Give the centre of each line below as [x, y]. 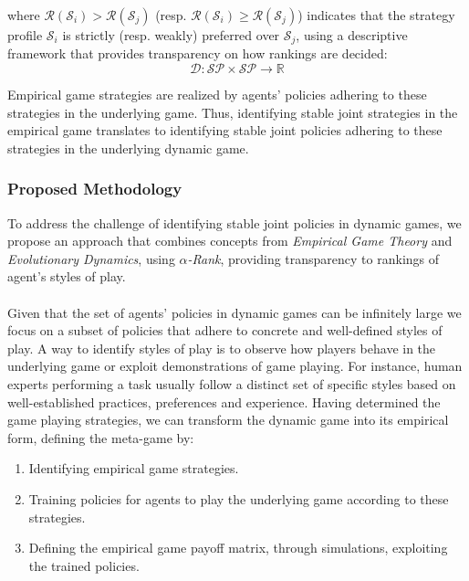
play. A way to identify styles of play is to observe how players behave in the [222, 348]
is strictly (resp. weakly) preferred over [171, 35]
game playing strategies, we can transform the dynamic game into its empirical [228, 420]
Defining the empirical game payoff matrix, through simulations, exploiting [238, 548]
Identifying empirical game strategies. [134, 468]
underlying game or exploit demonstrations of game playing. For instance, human [235, 366]
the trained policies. [84, 565]
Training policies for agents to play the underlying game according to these [239, 498]
